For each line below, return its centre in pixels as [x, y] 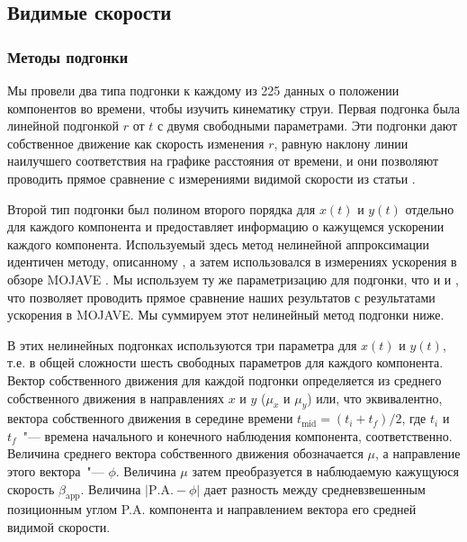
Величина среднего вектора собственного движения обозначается [185, 453]
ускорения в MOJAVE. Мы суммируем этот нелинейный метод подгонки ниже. [226, 315]
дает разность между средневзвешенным [314, 488]
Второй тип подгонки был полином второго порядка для [162, 208]
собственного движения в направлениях [116, 397]
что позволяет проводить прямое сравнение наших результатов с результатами [221, 297]
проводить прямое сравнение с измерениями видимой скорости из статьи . [211, 178]
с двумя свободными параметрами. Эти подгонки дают [307, 126]
